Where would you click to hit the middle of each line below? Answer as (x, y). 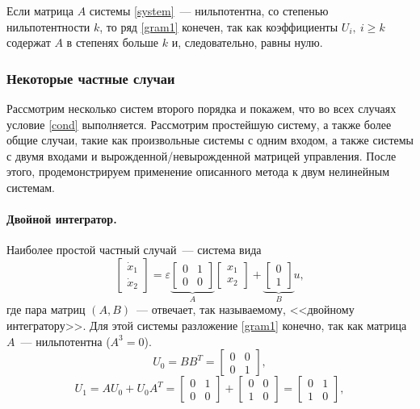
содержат (29, 42)
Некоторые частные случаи (91, 78)
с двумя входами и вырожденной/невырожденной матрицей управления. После (202, 155)
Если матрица (40, 10)
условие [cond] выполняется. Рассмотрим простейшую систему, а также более (199, 124)
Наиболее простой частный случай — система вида (134, 250)
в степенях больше (113, 42)
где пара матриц (46, 309)
